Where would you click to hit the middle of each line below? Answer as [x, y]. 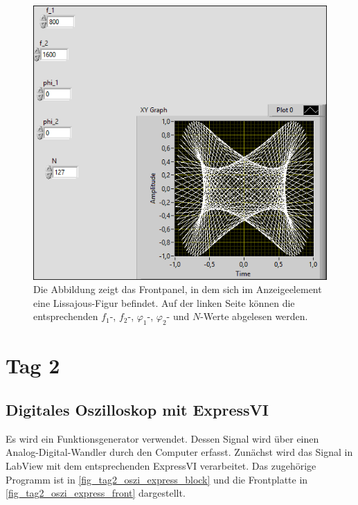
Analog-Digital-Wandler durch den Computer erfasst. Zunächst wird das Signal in [179, 452]
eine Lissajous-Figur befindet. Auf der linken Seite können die [164, 302]
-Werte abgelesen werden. [254, 316]
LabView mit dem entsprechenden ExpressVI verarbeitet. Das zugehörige [161, 465]
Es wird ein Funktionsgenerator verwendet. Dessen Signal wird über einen [162, 438]
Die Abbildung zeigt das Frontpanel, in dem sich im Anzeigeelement [178, 289]
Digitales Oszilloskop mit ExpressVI [137, 409]
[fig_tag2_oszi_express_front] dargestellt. [96, 493]
